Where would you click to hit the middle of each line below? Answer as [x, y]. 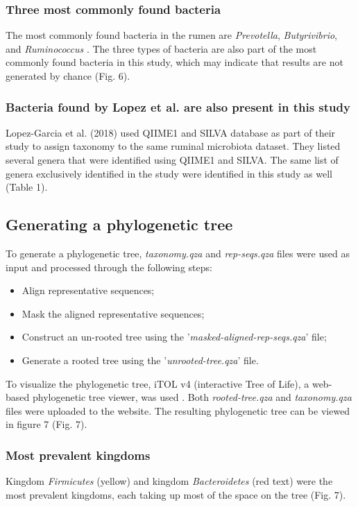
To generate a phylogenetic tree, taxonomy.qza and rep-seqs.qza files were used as [178, 253]
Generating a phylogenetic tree [119, 224]
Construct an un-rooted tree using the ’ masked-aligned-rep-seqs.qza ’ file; [174, 337]
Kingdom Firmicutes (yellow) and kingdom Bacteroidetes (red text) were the [169, 481]
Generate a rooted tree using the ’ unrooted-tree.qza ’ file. [140, 360]
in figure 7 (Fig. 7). [46, 424]
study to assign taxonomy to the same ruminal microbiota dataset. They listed [173, 146]
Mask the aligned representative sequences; [113, 313]
